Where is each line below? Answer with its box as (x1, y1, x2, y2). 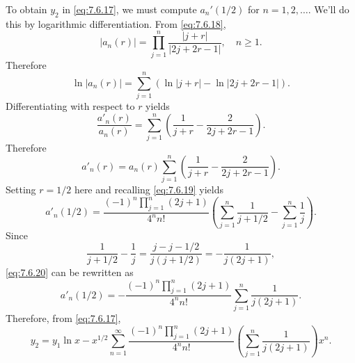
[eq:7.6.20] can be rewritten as (6, 265, 134, 280)
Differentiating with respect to (6, 99, 135, 113)
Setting (6, 182, 36, 197)
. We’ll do (308, 2, 349, 16)
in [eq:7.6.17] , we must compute (62, 2, 197, 16)
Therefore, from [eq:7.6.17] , (6, 311, 121, 325)
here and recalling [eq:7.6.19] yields (74, 182, 223, 197)
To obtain (6, 2, 47, 16)
